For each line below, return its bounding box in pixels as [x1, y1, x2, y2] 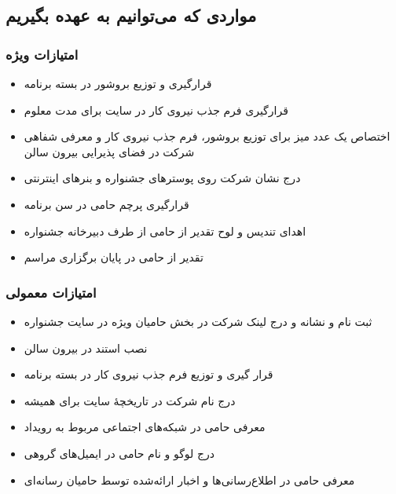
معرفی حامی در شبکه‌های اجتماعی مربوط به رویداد [24, 419, 266, 435]
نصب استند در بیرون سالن [24, 339, 148, 356]
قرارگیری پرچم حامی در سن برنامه [24, 196, 189, 212]
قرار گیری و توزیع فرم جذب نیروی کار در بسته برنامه [24, 366, 273, 382]
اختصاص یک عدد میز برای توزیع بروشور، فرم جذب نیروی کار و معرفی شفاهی [24, 128, 390, 145]
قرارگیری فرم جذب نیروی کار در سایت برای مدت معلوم [24, 101, 288, 118]
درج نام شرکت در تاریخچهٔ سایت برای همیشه [24, 392, 236, 408]
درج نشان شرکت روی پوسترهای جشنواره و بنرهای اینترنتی [24, 170, 301, 186]
